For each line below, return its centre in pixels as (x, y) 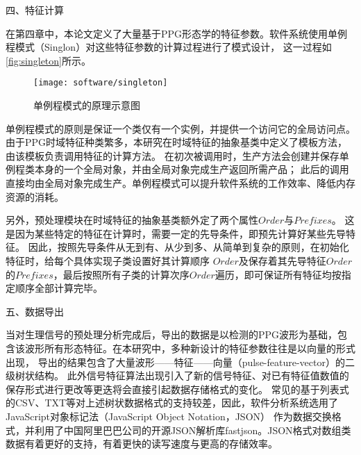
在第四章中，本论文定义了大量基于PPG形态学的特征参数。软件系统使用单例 (177, 33)
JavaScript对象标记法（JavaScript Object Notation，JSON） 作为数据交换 (169, 416)
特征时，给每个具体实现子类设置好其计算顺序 (108, 260)
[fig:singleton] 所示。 (48, 60)
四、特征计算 (35, 10)
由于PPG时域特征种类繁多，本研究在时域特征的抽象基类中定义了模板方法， (177, 142)
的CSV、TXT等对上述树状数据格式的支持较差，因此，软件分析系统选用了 (172, 403)
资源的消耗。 (35, 196)
